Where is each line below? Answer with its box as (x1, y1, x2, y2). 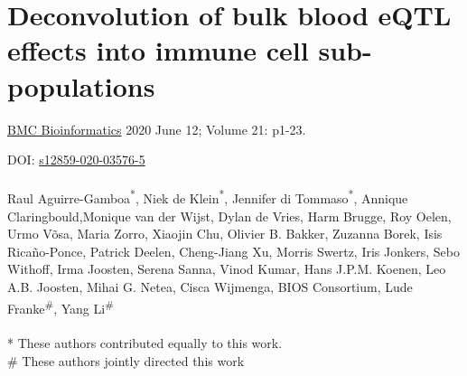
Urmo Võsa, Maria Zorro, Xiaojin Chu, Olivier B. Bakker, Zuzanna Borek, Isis (7, 224, 443, 243)
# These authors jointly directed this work (7, 351, 245, 370)
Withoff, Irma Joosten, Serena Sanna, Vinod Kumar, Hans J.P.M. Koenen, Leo (7, 259, 446, 278)
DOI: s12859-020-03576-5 (7, 150, 145, 169)
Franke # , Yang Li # (7, 296, 114, 317)
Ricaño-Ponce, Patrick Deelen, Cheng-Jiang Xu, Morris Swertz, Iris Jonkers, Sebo (7, 241, 460, 260)
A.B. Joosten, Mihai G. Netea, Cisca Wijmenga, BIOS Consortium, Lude (7, 277, 413, 296)
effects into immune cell (7, 32, 309, 69)
